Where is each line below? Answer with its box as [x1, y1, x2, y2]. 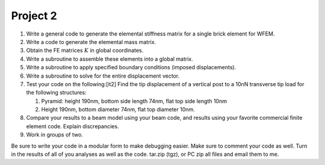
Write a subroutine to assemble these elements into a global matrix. [26, 55, 194, 63]
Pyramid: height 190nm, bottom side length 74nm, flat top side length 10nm [41, 97, 227, 105]
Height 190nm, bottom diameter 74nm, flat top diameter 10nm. [41, 106, 195, 113]
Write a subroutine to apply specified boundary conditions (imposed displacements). [26, 64, 237, 71]
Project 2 [11, 9, 57, 22]
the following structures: [26, 89, 87, 96]
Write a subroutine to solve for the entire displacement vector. [26, 72, 180, 79]
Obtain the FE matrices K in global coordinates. [26, 47, 144, 54]
